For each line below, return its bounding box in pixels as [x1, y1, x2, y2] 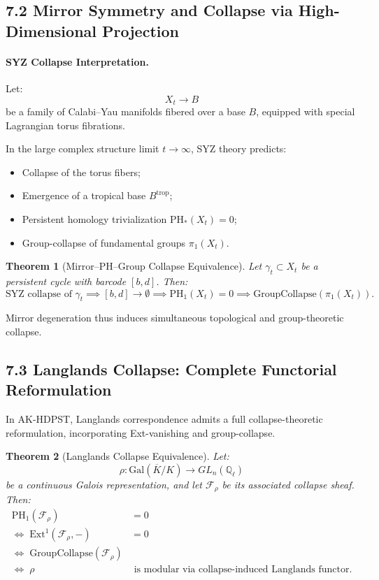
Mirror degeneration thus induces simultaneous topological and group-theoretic [6, 310, 344, 325]
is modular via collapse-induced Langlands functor [134, 565, 350, 575]
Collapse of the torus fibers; [22, 164, 141, 179]
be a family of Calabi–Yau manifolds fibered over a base [6, 104, 245, 119]
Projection [102, 20, 179, 41]
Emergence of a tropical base [22, 188, 146, 203]
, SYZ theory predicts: [190, 141, 287, 156]
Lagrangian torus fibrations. [6, 117, 125, 132]
